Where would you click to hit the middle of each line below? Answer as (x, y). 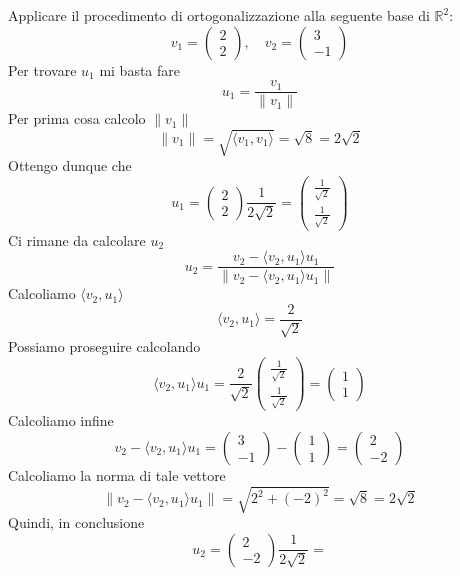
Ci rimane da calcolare (77, 239)
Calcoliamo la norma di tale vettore (117, 475)
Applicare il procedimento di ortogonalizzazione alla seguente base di (219, 15)
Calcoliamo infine (61, 420)
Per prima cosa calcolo (77, 118)
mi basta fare (140, 69)
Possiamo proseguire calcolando (104, 346)
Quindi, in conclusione (76, 522)
